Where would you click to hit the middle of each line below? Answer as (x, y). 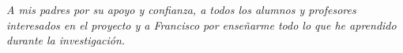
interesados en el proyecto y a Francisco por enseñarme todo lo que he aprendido (201, 25)
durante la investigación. (66, 40)
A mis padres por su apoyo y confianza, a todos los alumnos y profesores (181, 9)
